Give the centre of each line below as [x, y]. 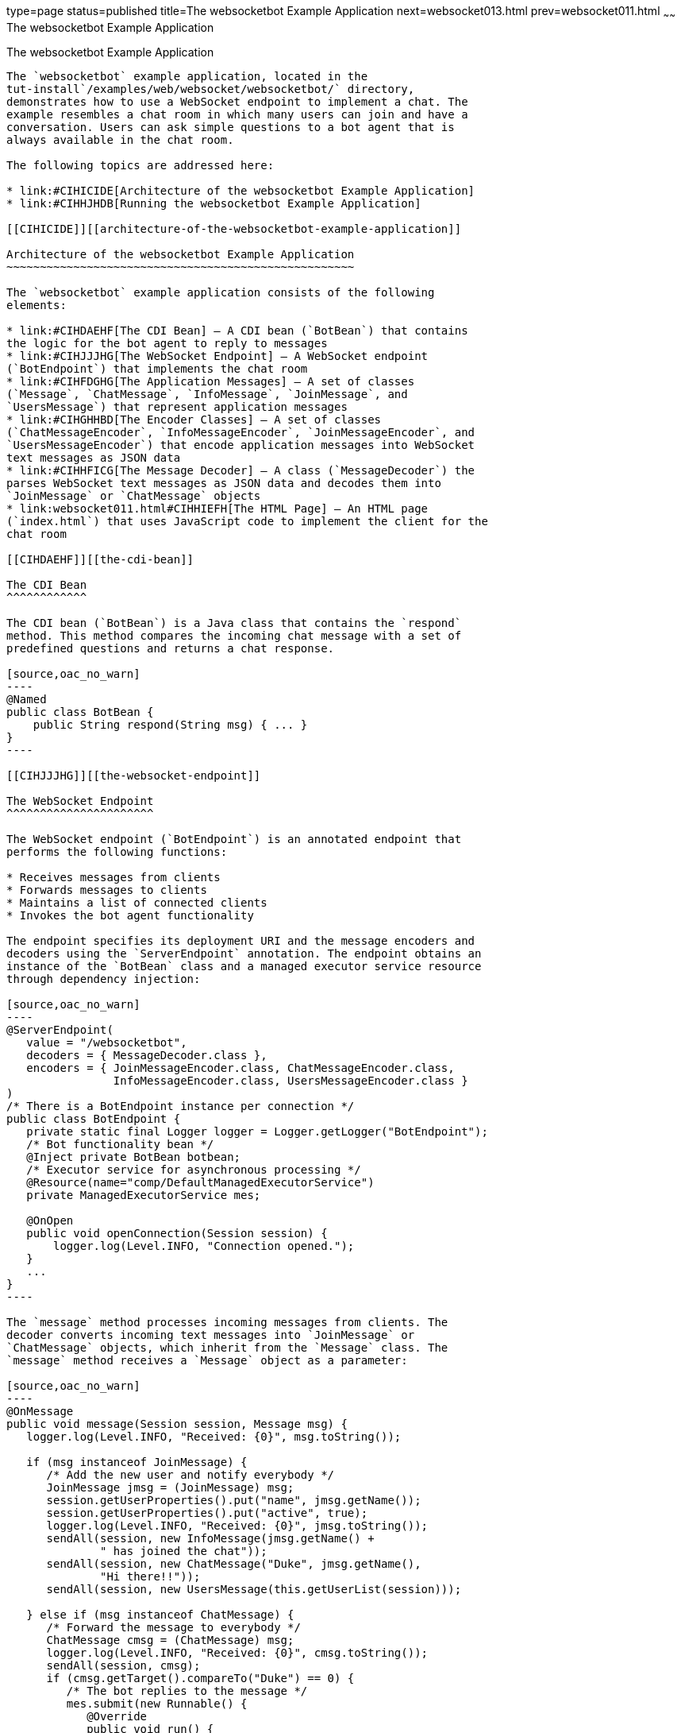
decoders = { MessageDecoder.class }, [147, 1055]
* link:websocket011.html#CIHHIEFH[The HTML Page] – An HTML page [217, 508]
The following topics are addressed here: [140, 165]
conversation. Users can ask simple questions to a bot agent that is [231, 127]
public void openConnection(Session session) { [177, 1233]
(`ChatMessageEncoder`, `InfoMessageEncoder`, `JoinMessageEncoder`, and [241, 432]
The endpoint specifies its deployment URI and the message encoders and [241, 940]
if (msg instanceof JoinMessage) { [137, 1462]
